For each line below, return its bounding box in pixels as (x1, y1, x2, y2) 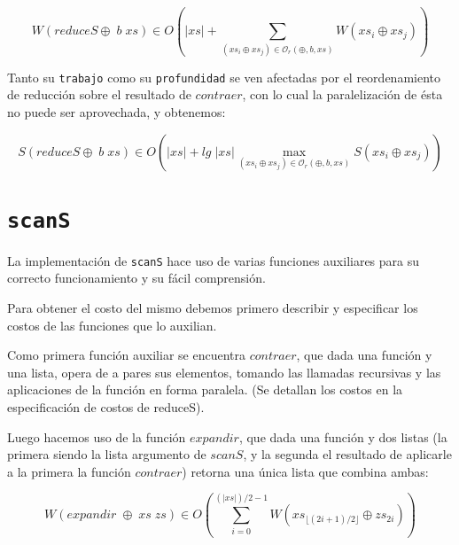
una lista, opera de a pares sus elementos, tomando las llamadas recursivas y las (7, 362, 441, 381)
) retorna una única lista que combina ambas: (182, 462, 429, 480)
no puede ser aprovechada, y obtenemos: (7, 102, 226, 121)
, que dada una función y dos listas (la (238, 427, 447, 446)
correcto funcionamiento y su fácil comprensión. (7, 269, 266, 287)
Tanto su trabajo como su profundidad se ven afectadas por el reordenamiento (7, 67, 440, 86)
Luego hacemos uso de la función (7, 427, 186, 446)
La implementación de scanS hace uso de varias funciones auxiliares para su (7, 251, 420, 269)
